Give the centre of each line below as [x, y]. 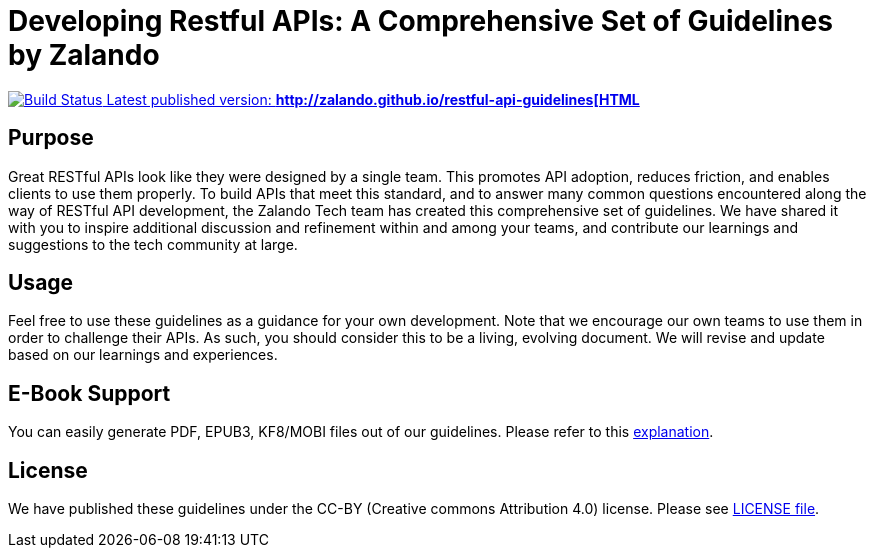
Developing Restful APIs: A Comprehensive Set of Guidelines [420, 21]
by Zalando [84, 55]
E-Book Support [89, 393]
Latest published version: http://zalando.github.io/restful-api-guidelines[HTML [373, 99]
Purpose [51, 138]
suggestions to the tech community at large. [153, 244]
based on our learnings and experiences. [143, 355]
